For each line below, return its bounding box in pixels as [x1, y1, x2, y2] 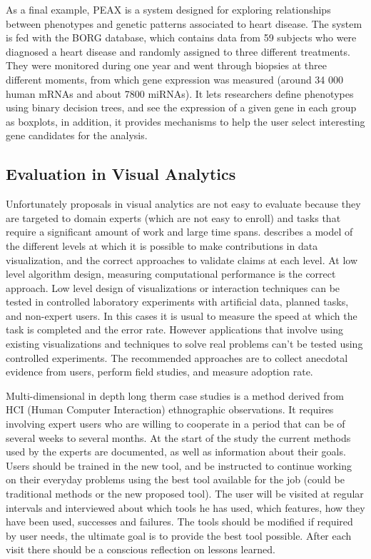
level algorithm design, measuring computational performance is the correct [6, 266, 336, 281]
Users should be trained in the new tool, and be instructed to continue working [6, 458, 352, 473]
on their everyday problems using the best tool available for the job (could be [6, 472, 345, 487]
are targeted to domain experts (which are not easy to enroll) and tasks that [6, 210, 341, 225]
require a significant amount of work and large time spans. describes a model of [6, 224, 353, 239]
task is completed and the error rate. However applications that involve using [6, 322, 343, 337]
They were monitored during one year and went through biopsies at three [6, 58, 327, 73]
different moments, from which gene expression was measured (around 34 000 [6, 71, 344, 86]
